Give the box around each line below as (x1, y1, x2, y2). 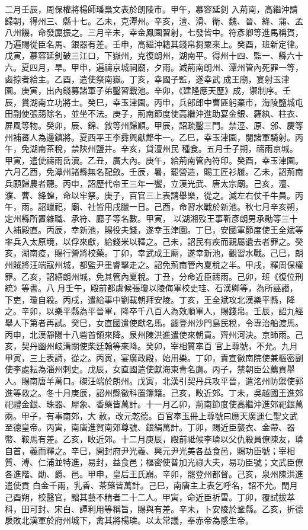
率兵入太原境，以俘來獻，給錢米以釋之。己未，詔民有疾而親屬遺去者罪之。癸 (5, 235, 303, 247)
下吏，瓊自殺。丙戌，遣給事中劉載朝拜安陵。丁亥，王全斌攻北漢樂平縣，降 (5, 293, 295, 305)
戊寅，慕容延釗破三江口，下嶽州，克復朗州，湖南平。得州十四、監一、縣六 (5, 49, 295, 62)
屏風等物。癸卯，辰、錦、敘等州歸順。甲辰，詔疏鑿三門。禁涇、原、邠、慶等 (5, 119, 303, 131)
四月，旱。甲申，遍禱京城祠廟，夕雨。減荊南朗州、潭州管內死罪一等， (29, 60, 303, 73)
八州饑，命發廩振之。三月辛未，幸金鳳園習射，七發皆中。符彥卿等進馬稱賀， (5, 26, 303, 39)
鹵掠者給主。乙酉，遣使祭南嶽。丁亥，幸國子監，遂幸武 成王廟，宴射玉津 (5, 72, 290, 85)
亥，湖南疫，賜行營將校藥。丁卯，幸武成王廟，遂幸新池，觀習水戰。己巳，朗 (5, 247, 303, 259)
